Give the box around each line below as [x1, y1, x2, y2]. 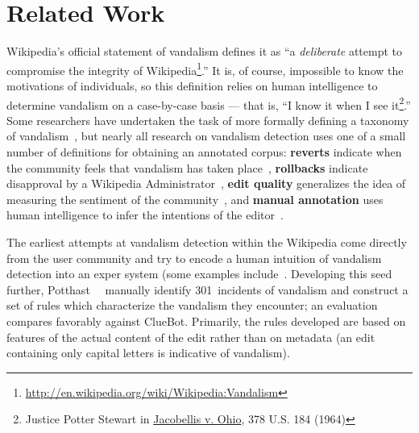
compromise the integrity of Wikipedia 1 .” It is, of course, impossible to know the [6, 59, 404, 78]
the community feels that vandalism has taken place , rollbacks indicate [6, 159, 368, 176]
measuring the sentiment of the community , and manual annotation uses [6, 190, 384, 207]
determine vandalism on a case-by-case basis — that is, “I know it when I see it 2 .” [6, 94, 411, 113]
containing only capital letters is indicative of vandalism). [6, 344, 290, 361]
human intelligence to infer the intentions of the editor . [6, 206, 284, 223]
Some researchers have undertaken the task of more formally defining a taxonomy [6, 111, 409, 128]
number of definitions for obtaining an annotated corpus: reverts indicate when [6, 144, 402, 160]
